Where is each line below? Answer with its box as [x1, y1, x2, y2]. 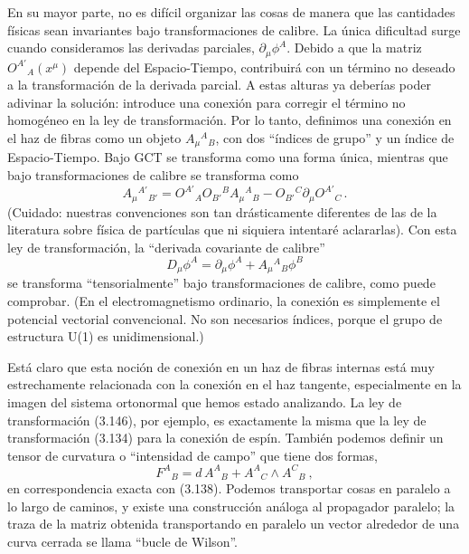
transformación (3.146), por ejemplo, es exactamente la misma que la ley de [7, 410, 427, 429]
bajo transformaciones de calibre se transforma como [7, 166, 299, 185]
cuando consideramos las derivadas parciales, [7, 38, 255, 57]
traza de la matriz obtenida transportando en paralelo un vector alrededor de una [7, 514, 460, 533]
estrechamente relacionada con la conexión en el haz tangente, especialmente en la [7, 375, 462, 394]
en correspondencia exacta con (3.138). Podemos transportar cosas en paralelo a [7, 479, 451, 498]
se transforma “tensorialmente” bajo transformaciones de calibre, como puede [7, 273, 436, 292]
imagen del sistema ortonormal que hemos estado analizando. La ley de [7, 392, 402, 411]
